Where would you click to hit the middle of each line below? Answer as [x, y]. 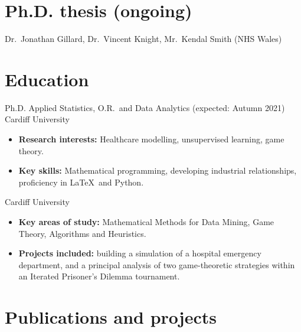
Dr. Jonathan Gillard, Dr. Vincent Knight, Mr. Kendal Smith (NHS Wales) [143, 39]
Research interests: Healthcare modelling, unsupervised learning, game [151, 139]
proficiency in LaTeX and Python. [81, 182]
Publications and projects [111, 317]
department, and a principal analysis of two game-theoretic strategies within [157, 264]
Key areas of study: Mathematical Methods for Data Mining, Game [146, 222]
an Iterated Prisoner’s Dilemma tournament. [99, 276]
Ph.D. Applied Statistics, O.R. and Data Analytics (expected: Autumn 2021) [145, 107]
